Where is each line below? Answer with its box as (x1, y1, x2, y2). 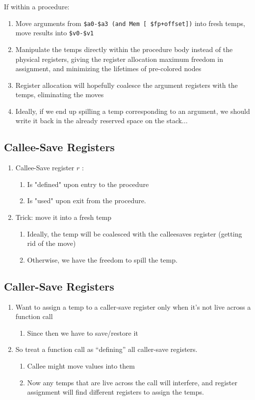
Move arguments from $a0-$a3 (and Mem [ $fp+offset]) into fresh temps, (15, 18, 245, 28)
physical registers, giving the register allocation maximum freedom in (15, 53, 224, 64)
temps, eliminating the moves (15, 89, 104, 100)
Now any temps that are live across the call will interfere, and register (27, 377, 237, 387)
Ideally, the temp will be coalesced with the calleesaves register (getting (27, 228, 242, 239)
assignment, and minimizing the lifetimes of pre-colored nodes (15, 63, 202, 74)
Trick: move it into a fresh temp (15, 212, 112, 222)
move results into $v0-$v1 (15, 27, 94, 38)
